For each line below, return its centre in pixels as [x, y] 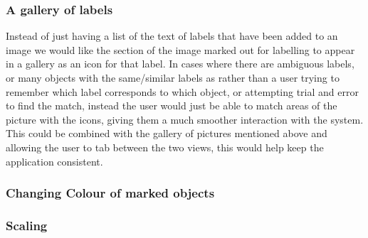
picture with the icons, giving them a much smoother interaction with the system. [185, 119]
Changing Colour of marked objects [110, 193]
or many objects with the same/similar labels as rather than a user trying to [173, 77]
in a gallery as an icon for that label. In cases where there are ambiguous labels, [180, 64]
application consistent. [54, 161]
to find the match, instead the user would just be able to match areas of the [172, 106]
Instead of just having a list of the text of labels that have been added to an [172, 36]
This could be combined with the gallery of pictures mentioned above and [167, 133]
